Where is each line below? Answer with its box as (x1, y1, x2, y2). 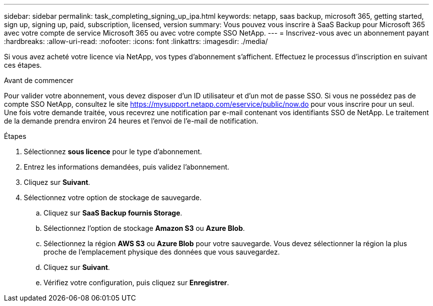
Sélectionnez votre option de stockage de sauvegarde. (24, 193, 202, 202)
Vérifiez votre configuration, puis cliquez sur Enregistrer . (43, 278, 229, 287)
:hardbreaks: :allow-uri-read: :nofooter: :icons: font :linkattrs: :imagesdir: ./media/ (4, 37, 268, 45)
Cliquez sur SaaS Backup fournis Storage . (43, 209, 182, 217)
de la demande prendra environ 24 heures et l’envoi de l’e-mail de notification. (4, 117, 259, 125)
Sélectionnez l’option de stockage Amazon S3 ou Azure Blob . (43, 224, 245, 232)
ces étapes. (4, 61, 42, 69)
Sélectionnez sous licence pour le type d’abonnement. (24, 147, 202, 156)
